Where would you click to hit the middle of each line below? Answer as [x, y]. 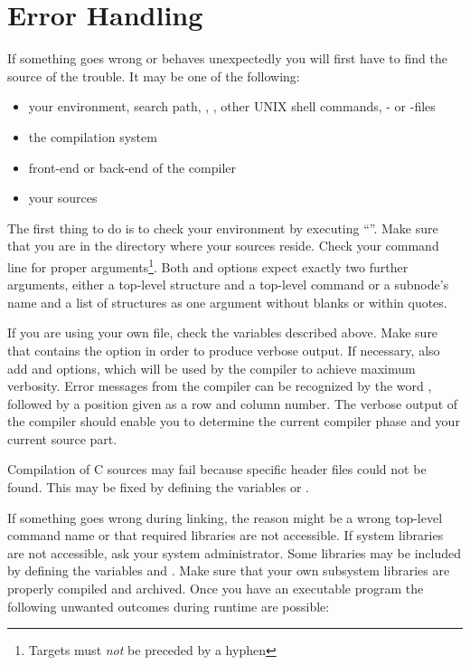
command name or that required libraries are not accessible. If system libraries [226, 535]
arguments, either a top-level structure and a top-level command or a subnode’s [228, 285]
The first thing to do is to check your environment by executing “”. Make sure [223, 228]
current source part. [62, 438]
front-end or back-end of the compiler [132, 167]
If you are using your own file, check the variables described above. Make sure [223, 332]
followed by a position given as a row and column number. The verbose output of [233, 403]
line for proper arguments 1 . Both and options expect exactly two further [208, 265]
